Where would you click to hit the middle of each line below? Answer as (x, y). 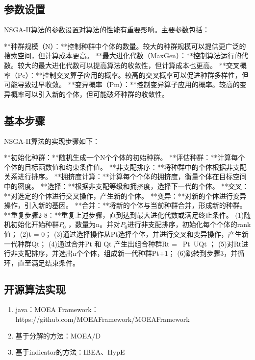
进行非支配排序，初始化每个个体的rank (189, 224)
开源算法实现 (35, 289)
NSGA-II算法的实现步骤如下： (52, 141)
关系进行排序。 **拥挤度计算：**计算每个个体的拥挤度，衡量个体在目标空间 (125, 176)
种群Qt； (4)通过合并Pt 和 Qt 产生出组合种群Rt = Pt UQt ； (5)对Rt (129, 243)
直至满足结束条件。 (48, 262)
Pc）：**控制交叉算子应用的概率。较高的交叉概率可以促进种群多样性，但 (133, 75)
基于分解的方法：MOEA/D (58, 335)
